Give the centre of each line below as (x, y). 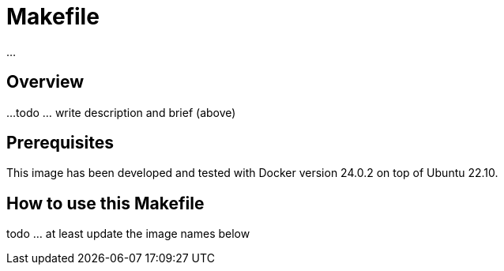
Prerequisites (60, 143)
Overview (45, 82)
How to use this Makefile (105, 203)
